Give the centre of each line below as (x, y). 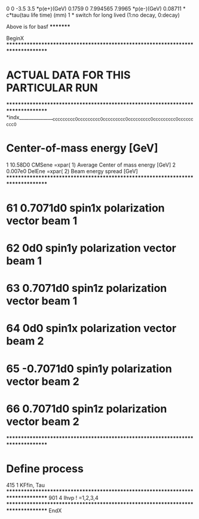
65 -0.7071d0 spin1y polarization (89, 369)
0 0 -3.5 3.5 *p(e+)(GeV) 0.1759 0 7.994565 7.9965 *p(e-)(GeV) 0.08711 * (96, 9)
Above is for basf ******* (38, 27)
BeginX (15, 38)
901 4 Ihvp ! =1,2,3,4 (74, 498)
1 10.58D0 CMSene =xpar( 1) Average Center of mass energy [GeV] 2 (91, 165)
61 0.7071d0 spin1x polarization (85, 208)
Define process (45, 468)
